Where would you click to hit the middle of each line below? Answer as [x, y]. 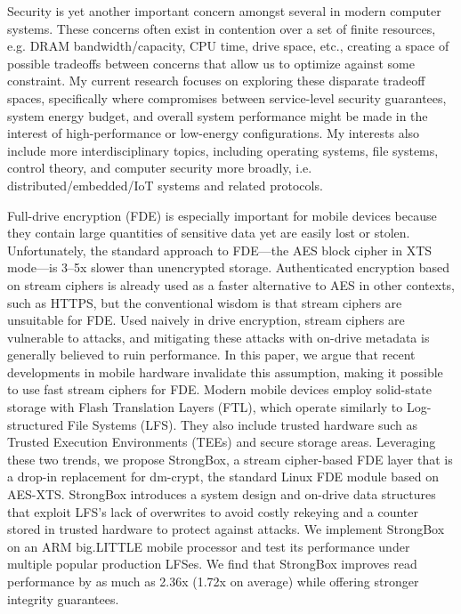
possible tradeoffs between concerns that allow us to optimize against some [211, 63]
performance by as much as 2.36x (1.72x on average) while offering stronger [213, 581]
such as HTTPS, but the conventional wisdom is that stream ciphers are [205, 302]
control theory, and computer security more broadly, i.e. [160, 168]
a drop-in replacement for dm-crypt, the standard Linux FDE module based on [223, 477]
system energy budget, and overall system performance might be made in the [218, 115]
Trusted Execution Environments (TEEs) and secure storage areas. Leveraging [222, 442]
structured [36, 424]
